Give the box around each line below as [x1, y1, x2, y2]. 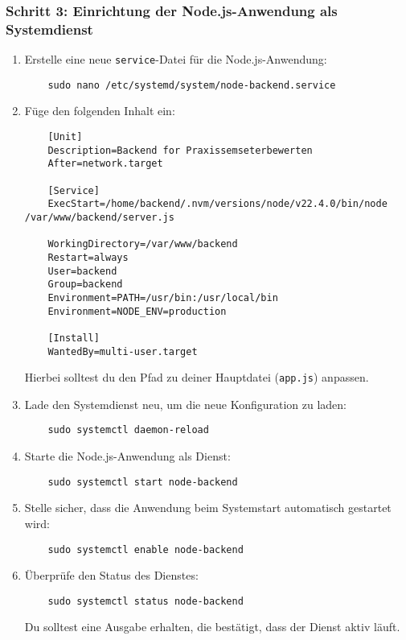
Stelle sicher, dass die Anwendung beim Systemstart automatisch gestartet [24, 499, 392, 516]
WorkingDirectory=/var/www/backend [47, 238, 238, 250]
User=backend [47, 265, 117, 277]
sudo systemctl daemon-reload [47, 424, 209, 436]
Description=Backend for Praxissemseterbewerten [47, 144, 313, 156]
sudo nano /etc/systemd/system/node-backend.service [47, 79, 336, 91]
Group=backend [47, 279, 123, 291]
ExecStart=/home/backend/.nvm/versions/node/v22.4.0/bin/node [47, 198, 388, 210]
